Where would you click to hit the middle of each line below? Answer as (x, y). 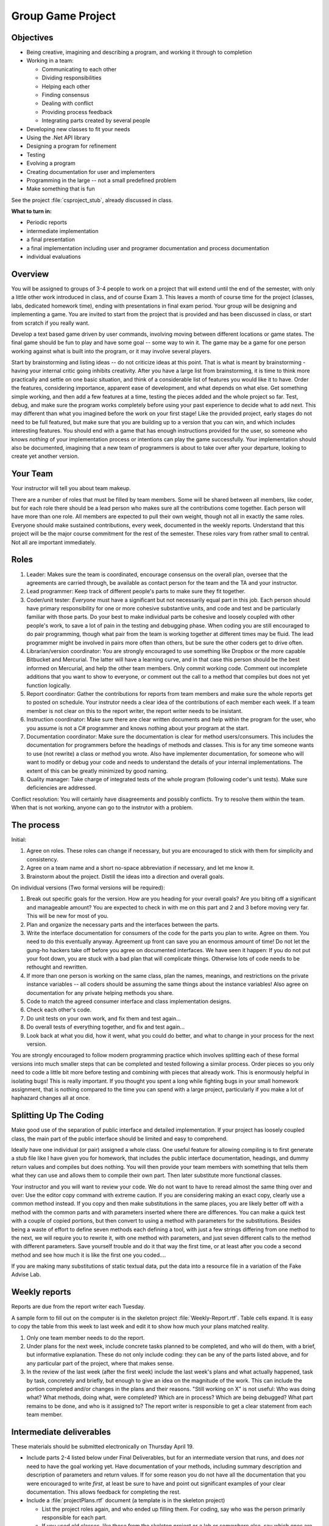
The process (36, 825)
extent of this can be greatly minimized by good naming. (97, 771)
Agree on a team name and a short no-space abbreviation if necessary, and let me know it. (140, 868)
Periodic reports (47, 222)
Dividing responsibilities (72, 78)
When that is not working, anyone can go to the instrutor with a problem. (102, 808)
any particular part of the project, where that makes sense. (100, 1363)
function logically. (49, 685)
